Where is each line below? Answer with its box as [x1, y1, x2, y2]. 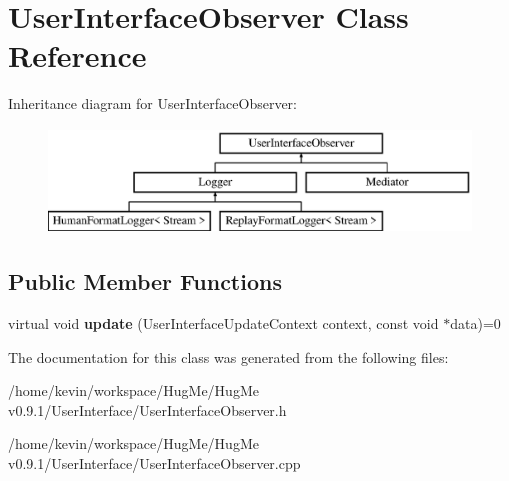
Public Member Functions [8, 266, 282, 297]
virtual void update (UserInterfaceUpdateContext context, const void [8, 313, 439, 333]
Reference [8, 35, 147, 76]
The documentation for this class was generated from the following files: [8, 346, 449, 367]
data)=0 [450, 313, 501, 333]
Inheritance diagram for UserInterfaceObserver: [8, 93, 297, 114]
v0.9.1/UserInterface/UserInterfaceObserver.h [8, 399, 287, 420]
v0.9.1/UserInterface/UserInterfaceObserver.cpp [8, 452, 301, 473]
